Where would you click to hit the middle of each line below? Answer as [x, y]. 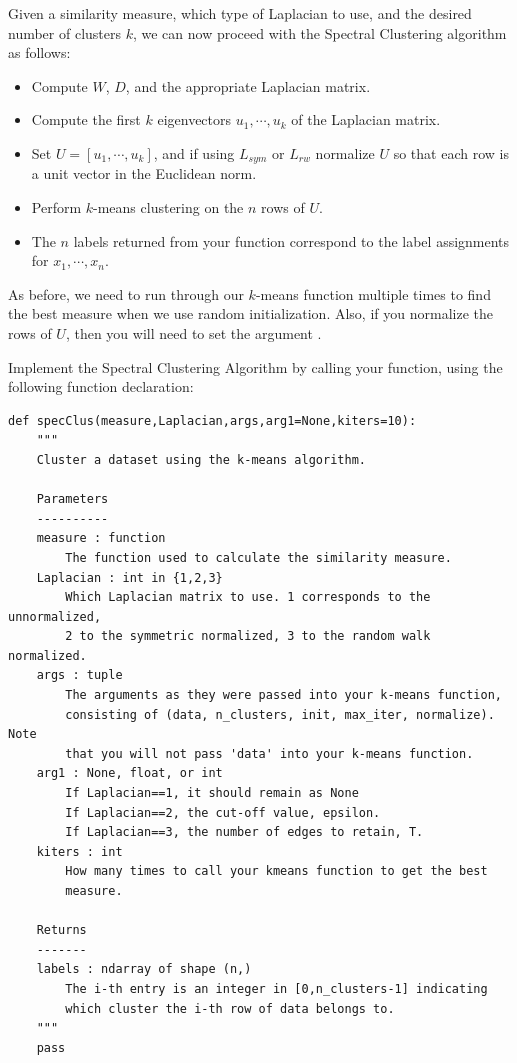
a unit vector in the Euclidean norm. [144, 173]
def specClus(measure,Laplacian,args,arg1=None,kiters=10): [212, 420]
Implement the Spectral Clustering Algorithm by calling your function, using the [255, 366]
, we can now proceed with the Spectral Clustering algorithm [319, 32]
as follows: [39, 52]
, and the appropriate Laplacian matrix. [248, 85]
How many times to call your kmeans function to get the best [276, 871]
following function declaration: [101, 386]
